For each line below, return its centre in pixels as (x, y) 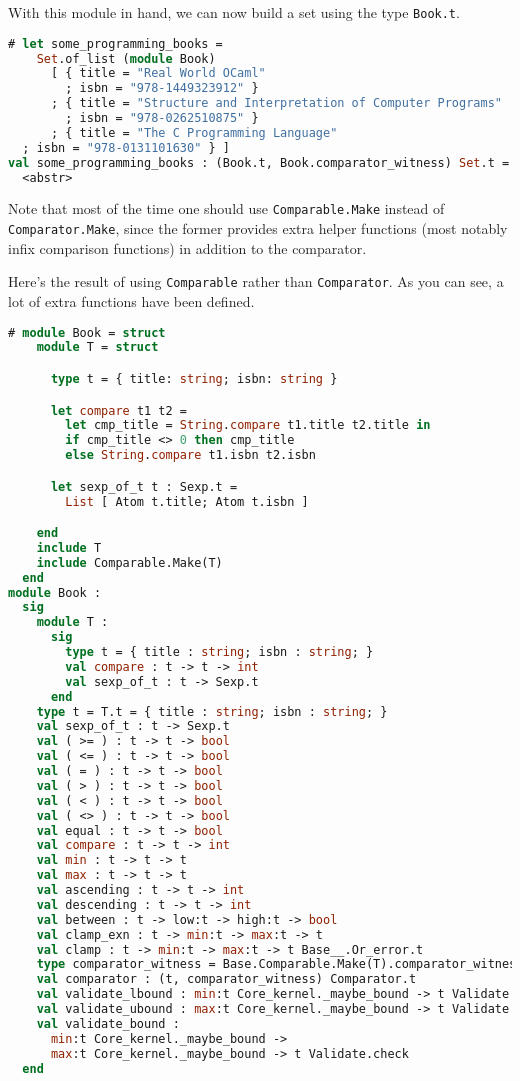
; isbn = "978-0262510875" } (162, 118)
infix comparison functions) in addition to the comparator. (187, 247)
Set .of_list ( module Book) (126, 58)
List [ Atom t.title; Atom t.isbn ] (187, 501)
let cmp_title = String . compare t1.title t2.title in (248, 425)
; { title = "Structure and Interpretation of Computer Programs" (276, 103)
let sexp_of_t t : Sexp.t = (144, 486)
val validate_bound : (108, 1023)
